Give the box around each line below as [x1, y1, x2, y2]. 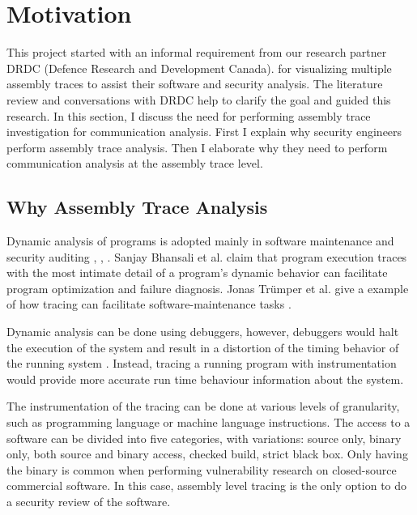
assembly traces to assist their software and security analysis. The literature [6, 75, 383, 92]
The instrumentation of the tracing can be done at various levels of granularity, [6, 398, 400, 415]
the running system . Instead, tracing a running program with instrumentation [6, 355, 397, 372]
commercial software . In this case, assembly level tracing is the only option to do [6, 477, 407, 494]
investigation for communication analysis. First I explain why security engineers [6, 123, 402, 140]
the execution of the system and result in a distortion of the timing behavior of [6, 338, 399, 355]
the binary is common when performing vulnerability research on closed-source [6, 461, 397, 478]
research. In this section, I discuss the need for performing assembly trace [6, 107, 371, 124]
